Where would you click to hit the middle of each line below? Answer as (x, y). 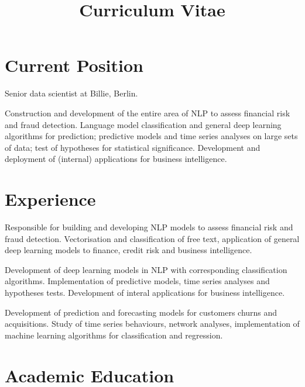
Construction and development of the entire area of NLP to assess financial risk (148, 113)
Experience (50, 199)
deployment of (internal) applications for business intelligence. (116, 159)
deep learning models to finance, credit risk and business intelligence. (128, 250)
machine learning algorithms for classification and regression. (114, 335)
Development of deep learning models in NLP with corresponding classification (146, 269)
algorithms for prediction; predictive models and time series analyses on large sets (151, 136)
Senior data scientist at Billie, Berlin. (71, 93)
